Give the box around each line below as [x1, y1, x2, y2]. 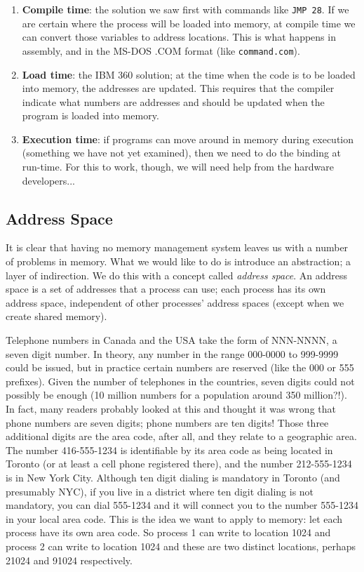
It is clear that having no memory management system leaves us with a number [6, 240, 349, 255]
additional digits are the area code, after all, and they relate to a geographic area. [6, 429, 357, 444]
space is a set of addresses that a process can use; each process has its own [6, 281, 326, 296]
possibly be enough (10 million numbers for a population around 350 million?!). [6, 387, 347, 402]
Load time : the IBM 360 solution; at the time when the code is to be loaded [22, 67, 356, 81]
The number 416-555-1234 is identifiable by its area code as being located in [6, 442, 333, 457]
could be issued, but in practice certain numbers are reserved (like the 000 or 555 [6, 360, 354, 375]
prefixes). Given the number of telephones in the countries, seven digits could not [6, 373, 355, 388]
